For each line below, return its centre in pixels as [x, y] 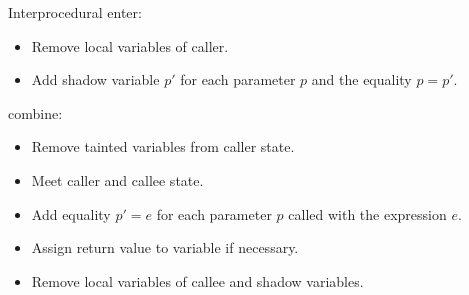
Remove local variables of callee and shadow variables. [197, 280]
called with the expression [367, 213]
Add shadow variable [95, 79]
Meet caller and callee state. [117, 179]
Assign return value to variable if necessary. [165, 247]
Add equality [71, 213]
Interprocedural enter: [75, 12]
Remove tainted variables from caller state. [163, 146]
